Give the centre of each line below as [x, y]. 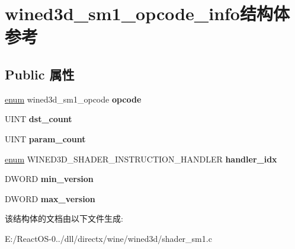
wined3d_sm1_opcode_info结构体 [147, 13]
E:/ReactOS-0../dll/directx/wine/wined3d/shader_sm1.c [108, 238]
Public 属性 [40, 74]
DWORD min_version [49, 179]
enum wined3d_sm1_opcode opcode [73, 99]
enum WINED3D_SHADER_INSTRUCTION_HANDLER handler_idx [141, 159]
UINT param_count [45, 138]
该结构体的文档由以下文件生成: [64, 218]
